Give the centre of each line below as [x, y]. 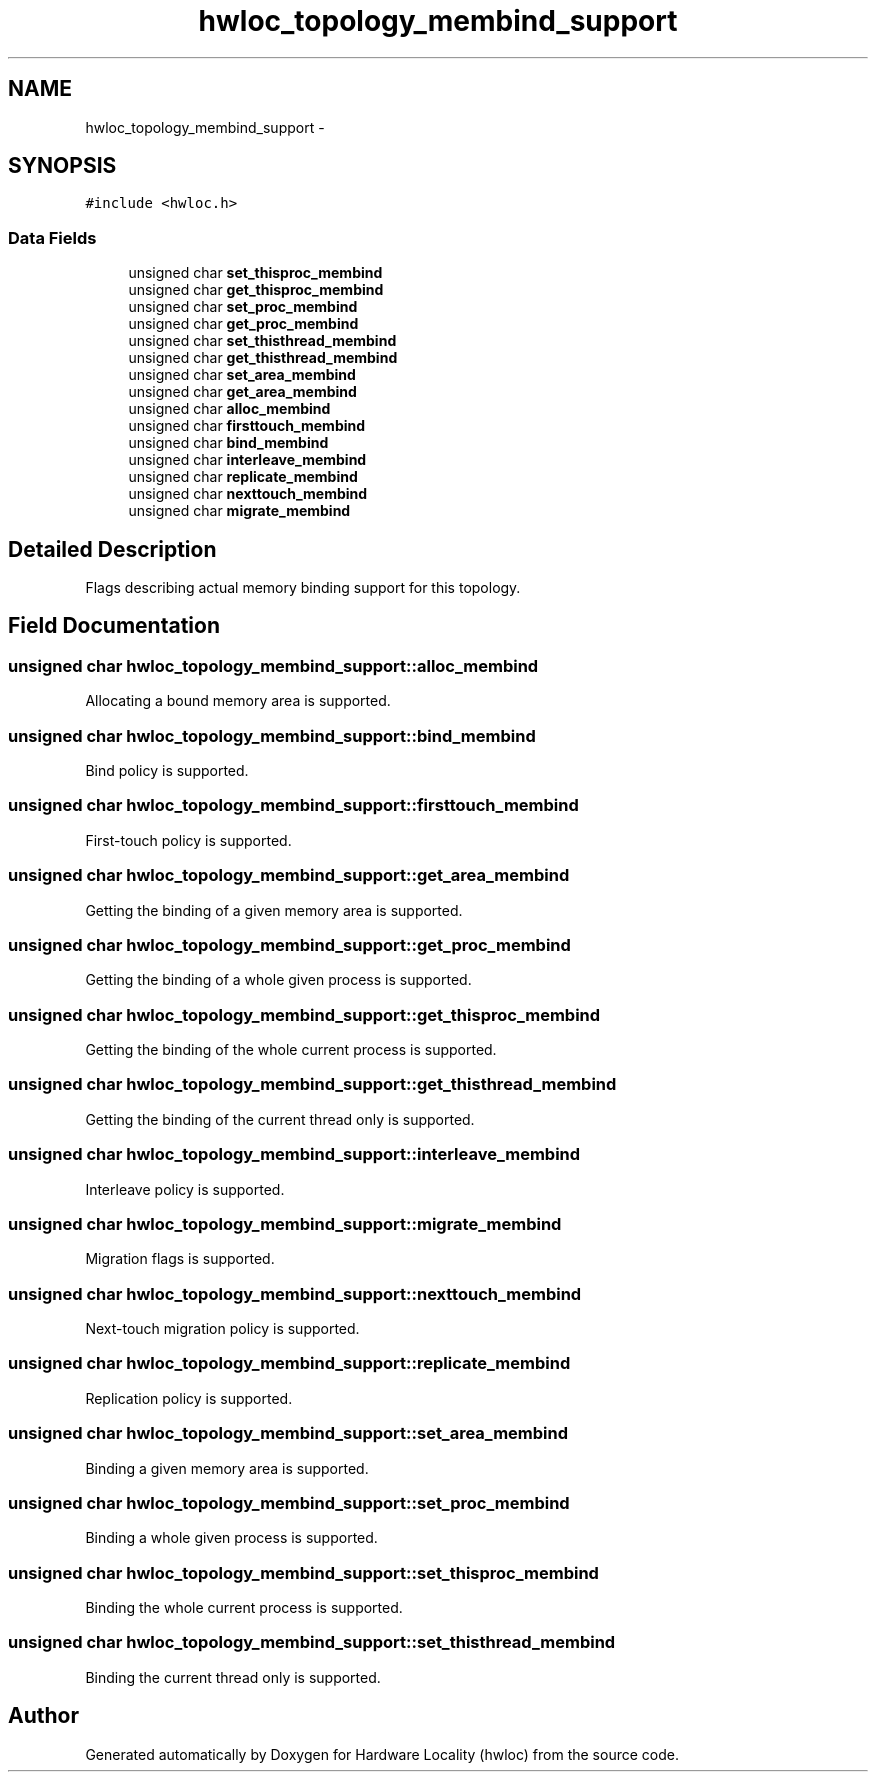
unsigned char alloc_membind [229, 409]
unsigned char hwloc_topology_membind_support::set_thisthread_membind [312, 1642]
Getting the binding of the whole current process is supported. [291, 1049]
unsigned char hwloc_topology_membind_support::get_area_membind [289, 875]
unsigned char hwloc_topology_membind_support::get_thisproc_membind [304, 1014]
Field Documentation [114, 626]
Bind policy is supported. [167, 770]
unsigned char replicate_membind [243, 477]
